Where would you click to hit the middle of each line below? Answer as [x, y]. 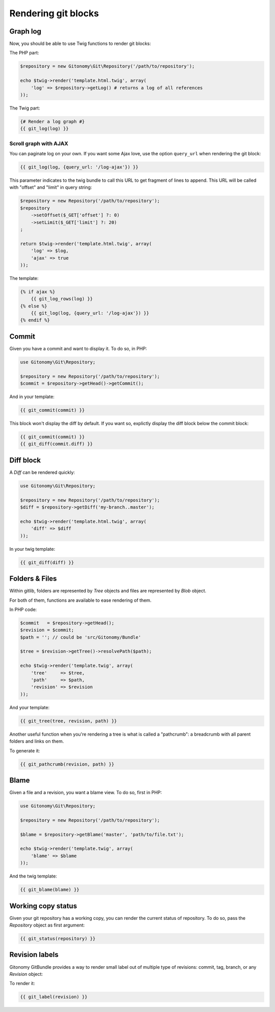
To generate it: [25, 750]
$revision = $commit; [47, 630]
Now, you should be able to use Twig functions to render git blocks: [80, 44]
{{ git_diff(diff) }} [47, 562]
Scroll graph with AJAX [39, 144]
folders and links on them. [37, 741]
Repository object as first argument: [47, 925]
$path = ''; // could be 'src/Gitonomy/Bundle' [80, 637]
